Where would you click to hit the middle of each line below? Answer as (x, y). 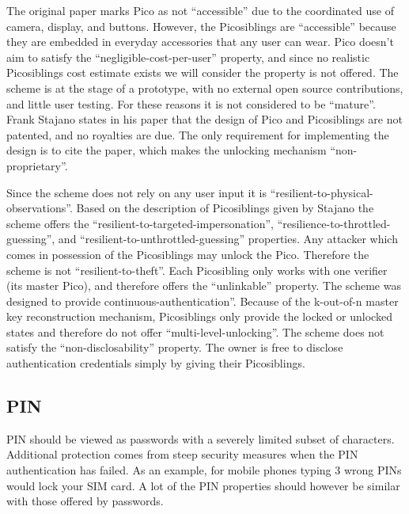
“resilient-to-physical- (322, 192)
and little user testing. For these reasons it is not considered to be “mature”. (191, 103)
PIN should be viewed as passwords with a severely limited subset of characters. (201, 438)
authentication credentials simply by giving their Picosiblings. (156, 363)
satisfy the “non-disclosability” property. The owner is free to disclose (175, 347)
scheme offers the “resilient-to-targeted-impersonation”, (140, 223)
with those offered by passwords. (85, 501)
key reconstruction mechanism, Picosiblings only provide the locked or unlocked (199, 316)
